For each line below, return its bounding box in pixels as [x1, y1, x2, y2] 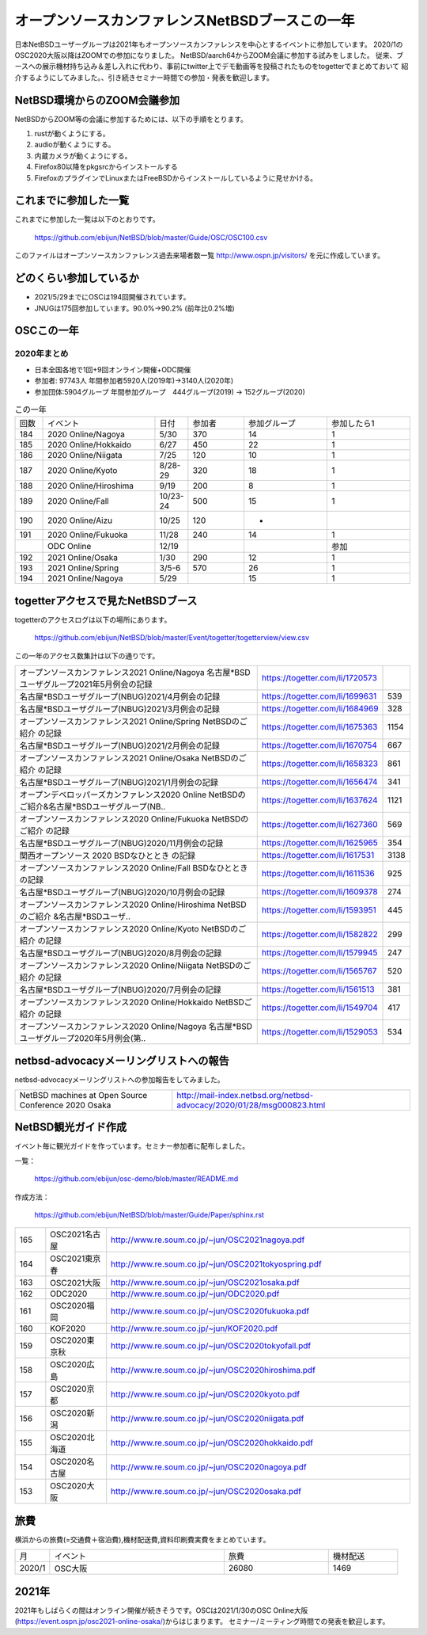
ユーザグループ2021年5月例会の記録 [19, 678, 153, 689]
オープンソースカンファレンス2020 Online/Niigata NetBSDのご [19, 959, 251, 970]
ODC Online [47, 541, 92, 552]
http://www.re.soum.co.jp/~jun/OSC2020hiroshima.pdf [111, 1365, 316, 1376]
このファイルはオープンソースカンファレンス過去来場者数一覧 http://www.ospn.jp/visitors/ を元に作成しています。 [14, 250, 385, 261]
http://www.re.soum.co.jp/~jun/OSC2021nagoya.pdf [111, 1234, 305, 1245]
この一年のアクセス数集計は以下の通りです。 [14, 650, 160, 661]
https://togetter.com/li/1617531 [261, 849, 375, 860]
